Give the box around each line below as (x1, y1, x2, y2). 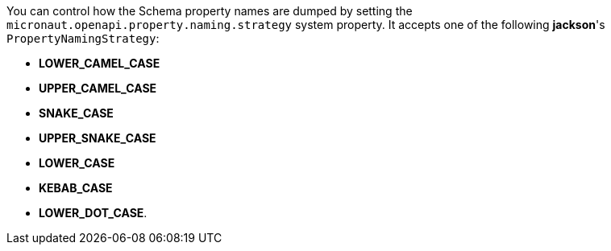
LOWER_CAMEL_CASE (39, 56, 160, 70)
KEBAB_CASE (39, 181, 113, 195)
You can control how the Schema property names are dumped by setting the (6, 4, 413, 18)
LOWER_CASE (39, 156, 115, 170)
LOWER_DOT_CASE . (39, 206, 148, 220)
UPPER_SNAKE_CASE (39, 131, 156, 145)
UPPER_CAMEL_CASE (39, 81, 157, 95)
